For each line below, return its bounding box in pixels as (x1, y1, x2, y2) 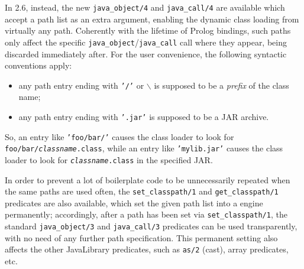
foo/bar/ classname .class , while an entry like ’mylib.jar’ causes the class (5, 142, 283, 154)
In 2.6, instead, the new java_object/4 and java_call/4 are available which (5, 1, 285, 13)
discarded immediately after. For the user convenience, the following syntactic (5, 47, 287, 60)
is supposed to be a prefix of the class (154, 79, 289, 91)
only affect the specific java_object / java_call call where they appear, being (5, 35, 287, 48)
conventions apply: (5, 59, 72, 72)
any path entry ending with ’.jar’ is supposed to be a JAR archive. (18, 110, 269, 122)
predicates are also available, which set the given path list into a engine (5, 196, 263, 209)
